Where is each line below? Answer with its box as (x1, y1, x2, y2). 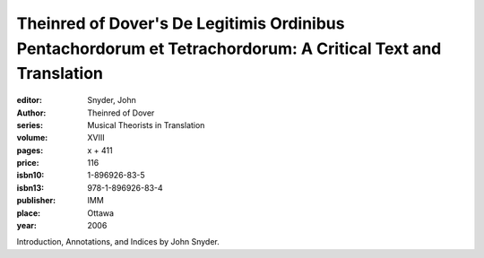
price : (16, 158, 39, 168)
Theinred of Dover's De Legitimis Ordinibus (16, 13, 345, 33)
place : (16, 207, 41, 219)
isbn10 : (16, 170, 45, 181)
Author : (16, 107, 47, 118)
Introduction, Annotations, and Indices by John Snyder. (16, 236, 220, 247)
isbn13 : (16, 182, 45, 193)
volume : (16, 133, 48, 143)
